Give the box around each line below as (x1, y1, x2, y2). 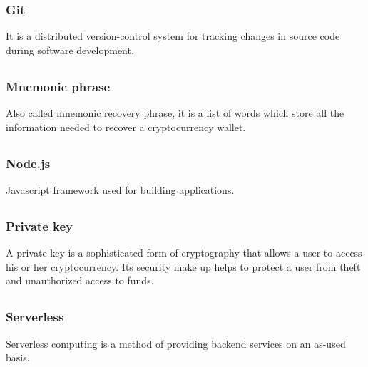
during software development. (6, 42, 134, 57)
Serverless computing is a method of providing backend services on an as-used (6, 336, 346, 351)
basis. (6, 350, 30, 365)
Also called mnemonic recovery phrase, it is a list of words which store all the (6, 105, 344, 120)
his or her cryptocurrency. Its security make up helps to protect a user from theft (6, 259, 361, 274)
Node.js (6, 154, 51, 172)
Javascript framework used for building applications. (6, 182, 235, 197)
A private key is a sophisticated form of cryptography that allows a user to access (6, 245, 362, 260)
